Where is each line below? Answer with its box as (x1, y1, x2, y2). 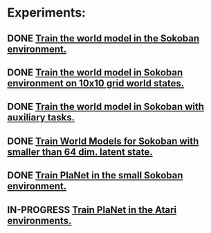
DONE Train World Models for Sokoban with (7, 135, 199, 147)
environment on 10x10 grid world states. (7, 77, 185, 89)
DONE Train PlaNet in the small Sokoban (7, 169, 183, 181)
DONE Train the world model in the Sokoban (7, 32, 200, 44)
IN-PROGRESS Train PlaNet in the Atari (7, 204, 177, 216)
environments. (7, 214, 72, 226)
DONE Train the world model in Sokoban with (7, 101, 205, 113)
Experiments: (7, 5, 86, 21)
